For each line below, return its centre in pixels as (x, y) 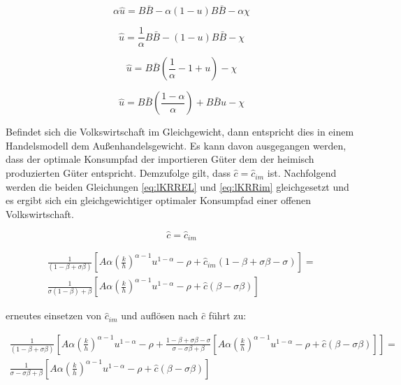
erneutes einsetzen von (54, 315)
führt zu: (227, 315)
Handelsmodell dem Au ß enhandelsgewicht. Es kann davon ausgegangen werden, (176, 145)
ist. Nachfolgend (302, 173)
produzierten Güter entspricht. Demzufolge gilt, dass (118, 173)
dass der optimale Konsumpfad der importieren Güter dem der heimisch (160, 159)
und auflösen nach (160, 315)
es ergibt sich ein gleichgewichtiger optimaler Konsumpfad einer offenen (159, 200)
